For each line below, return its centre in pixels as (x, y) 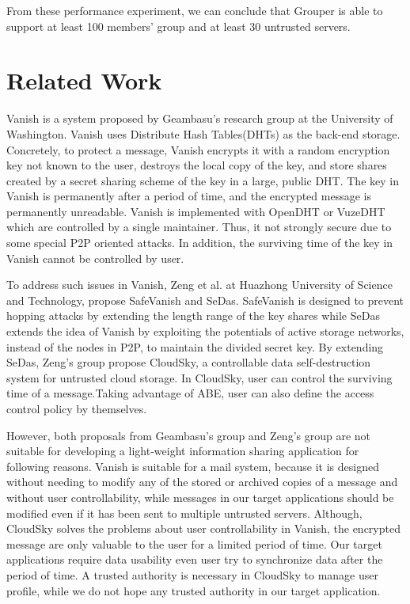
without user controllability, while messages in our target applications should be (200, 497)
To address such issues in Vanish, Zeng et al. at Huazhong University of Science (199, 285)
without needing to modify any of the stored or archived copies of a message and (202, 482)
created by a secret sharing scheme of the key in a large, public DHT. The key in (203, 180)
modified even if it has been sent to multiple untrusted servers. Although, (184, 513)
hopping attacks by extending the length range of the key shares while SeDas (193, 315)
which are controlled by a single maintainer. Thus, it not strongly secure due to (199, 227)
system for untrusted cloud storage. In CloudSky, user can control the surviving (199, 377)
